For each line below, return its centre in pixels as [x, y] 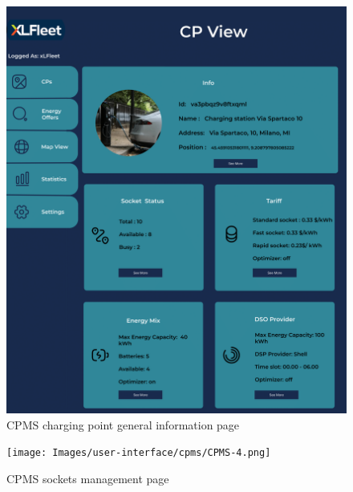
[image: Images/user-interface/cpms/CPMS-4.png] [139, 453]
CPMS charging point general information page [123, 424]
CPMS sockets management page [88, 479]
